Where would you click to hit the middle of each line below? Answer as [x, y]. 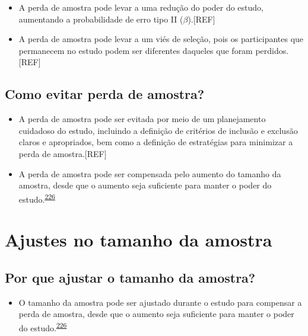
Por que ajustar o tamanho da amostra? [130, 277]
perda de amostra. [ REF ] [63, 153]
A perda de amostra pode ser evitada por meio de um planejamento [142, 119]
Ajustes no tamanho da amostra [139, 240]
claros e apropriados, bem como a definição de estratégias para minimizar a [156, 142]
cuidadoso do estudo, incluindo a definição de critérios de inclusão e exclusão [158, 130]
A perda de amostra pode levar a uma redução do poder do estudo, [141, 7]
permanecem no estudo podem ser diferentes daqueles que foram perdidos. [154, 50]
